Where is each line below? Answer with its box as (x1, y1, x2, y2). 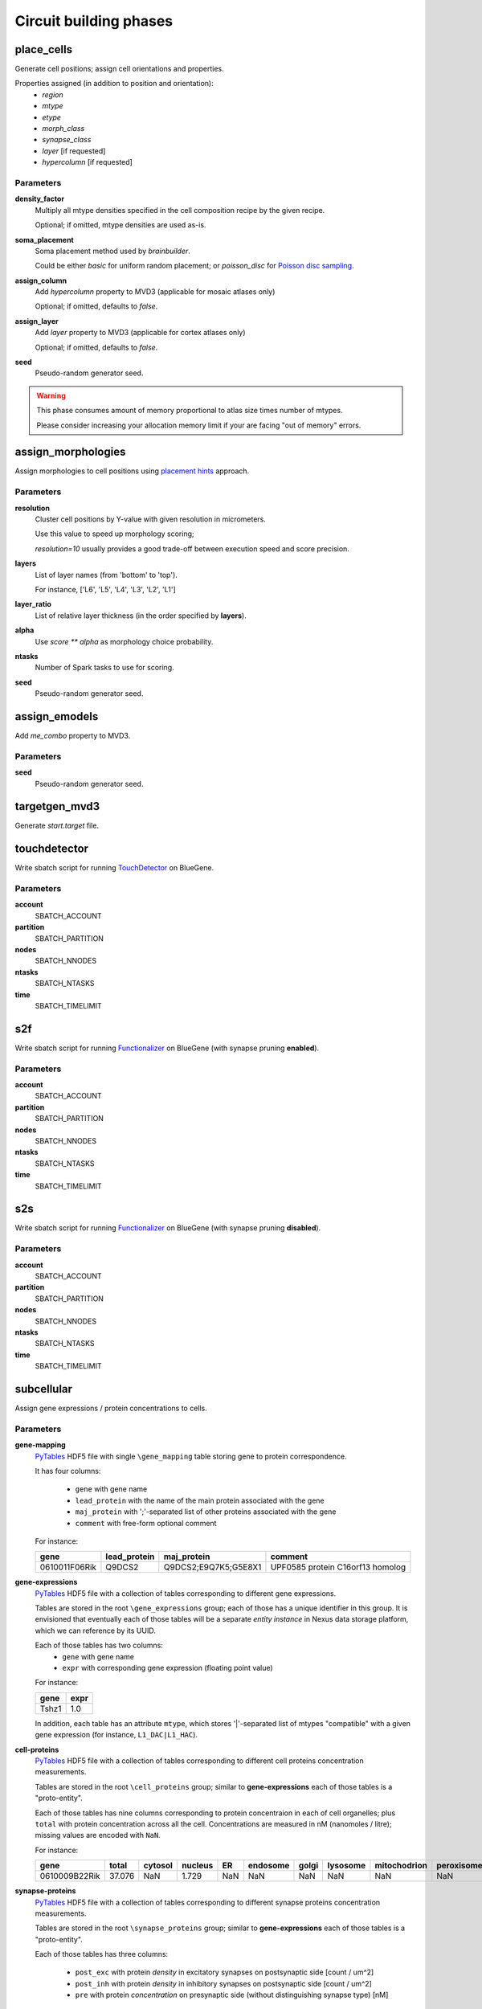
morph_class (42, 124, 85, 133)
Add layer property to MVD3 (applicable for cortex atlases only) (35, 328, 246, 338)
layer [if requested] (42, 145, 106, 156)
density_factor (14, 194, 64, 204)
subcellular (14, 1382, 72, 1396)
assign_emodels (14, 710, 99, 723)
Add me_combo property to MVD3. (14, 731, 131, 740)
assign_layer (14, 316, 59, 325)
